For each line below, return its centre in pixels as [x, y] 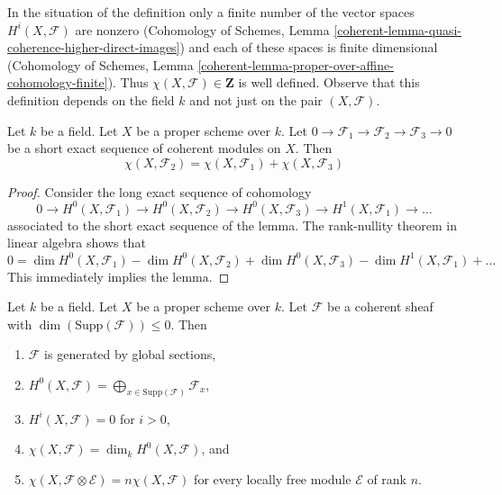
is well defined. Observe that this [329, 82]
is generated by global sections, [130, 354]
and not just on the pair [256, 99]
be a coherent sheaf [380, 306]
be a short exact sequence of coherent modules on [144, 148]
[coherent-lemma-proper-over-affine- [296, 64]
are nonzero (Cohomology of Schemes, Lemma [202, 29]
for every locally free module [273, 478]
